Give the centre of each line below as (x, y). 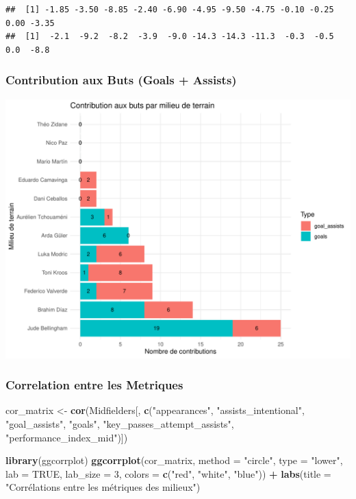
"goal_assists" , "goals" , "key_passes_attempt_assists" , (120, 424)
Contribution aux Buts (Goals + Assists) (121, 80)
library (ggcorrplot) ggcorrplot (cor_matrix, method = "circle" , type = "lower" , (174, 460)
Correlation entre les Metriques (94, 385)
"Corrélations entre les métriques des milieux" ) (103, 487)
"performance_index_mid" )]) (67, 437)
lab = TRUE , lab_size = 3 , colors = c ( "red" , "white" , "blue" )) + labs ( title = (168, 473)
